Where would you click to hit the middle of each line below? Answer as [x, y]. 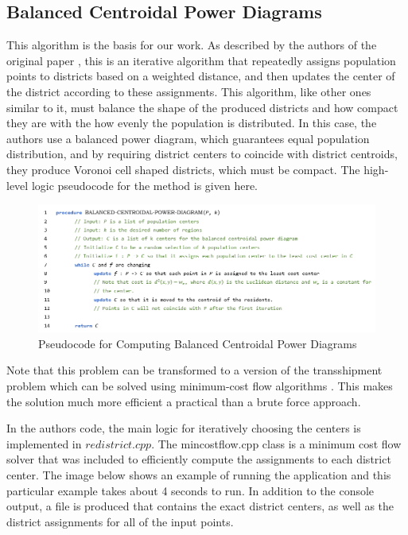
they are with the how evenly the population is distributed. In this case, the [192, 123]
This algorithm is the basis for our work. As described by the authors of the [192, 45]
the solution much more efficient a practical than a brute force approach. [184, 401]
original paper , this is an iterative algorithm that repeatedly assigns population [201, 60]
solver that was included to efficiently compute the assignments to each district [199, 459]
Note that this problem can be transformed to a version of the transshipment [194, 370]
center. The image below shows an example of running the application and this [199, 474]
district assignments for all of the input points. [120, 521]
